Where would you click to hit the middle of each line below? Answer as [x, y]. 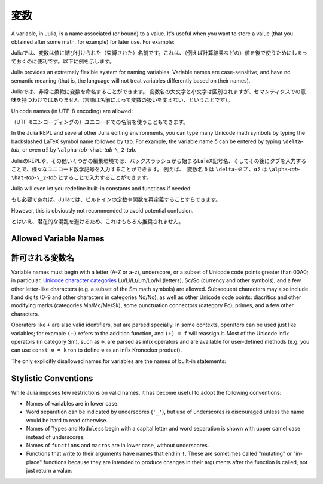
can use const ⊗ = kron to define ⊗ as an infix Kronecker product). [97, 350]
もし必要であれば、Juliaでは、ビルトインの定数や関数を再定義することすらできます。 [116, 199]
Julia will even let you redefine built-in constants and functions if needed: [101, 188]
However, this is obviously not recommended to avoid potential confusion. [102, 210]
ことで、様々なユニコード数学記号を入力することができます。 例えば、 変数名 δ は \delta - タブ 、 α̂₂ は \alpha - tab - [156, 169]
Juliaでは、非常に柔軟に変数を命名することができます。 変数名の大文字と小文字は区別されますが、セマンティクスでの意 [159, 91]
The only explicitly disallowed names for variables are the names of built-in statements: [119, 361]
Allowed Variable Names [58, 239]
